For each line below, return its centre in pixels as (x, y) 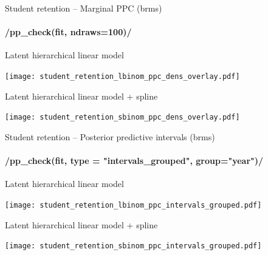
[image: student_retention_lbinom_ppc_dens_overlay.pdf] (122, 76)
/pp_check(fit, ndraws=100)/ (68, 32)
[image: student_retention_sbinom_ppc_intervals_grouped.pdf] (133, 246)
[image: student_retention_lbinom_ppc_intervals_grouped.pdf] (133, 205)
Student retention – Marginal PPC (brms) (84, 8)
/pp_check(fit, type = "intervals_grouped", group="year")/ (134, 161)
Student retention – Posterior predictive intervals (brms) (110, 136)
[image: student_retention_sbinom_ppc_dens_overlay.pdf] (122, 117)
